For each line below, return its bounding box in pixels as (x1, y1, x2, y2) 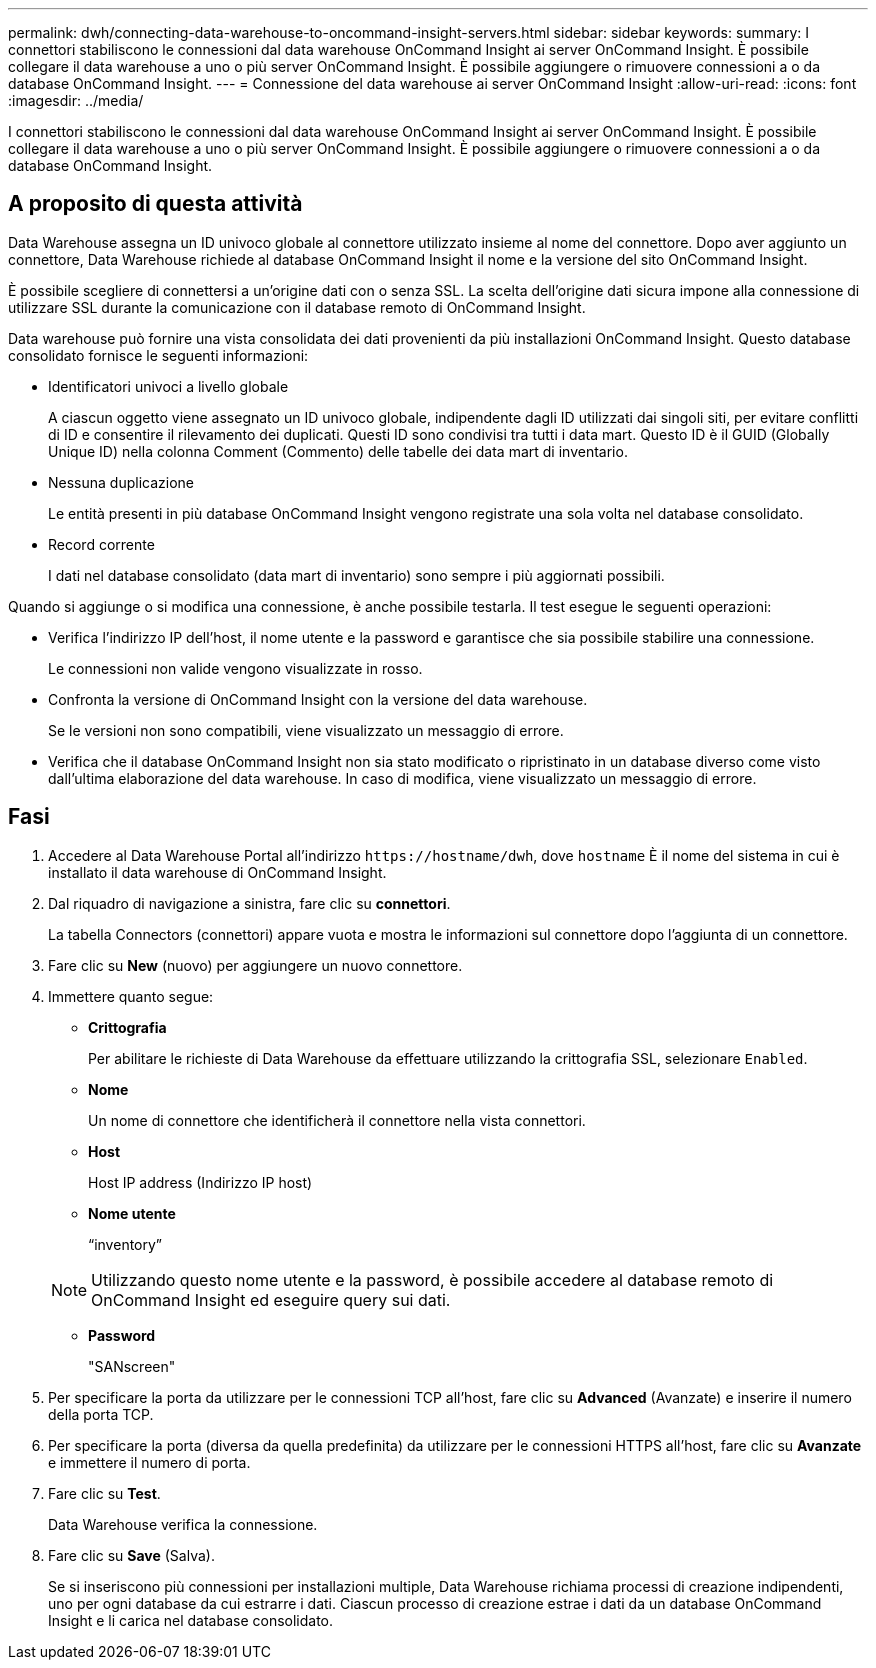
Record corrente (48, 535, 155, 553)
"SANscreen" (88, 1357, 176, 1375)
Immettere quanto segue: (48, 987, 214, 1005)
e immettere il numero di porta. (48, 1453, 251, 1471)
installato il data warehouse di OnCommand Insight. (48, 863, 387, 881)
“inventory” (88, 1235, 163, 1253)
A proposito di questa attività (8, 191, 303, 217)
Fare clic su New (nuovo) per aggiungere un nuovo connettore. (48, 956, 463, 974)
